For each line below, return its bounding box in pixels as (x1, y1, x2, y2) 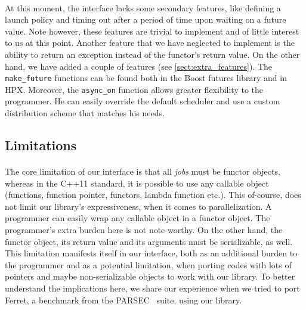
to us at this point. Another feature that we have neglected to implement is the (5, 36, 295, 49)
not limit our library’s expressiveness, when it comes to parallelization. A (5, 200, 272, 212)
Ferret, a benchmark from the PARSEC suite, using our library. (5, 293, 242, 306)
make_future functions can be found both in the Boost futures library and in (5, 72, 287, 84)
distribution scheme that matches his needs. (5, 107, 165, 119)
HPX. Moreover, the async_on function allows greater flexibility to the (5, 83, 264, 95)
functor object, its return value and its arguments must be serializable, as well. (5, 235, 293, 247)
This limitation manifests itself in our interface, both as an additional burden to (5, 247, 298, 259)
